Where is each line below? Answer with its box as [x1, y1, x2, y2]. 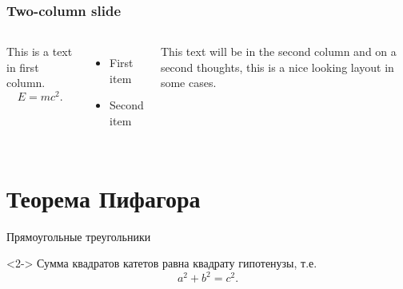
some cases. [160, 74, 217, 91]
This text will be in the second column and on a [160, 43, 397, 60]
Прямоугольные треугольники [6, 228, 151, 244]
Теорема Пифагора [6, 181, 201, 214]
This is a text [6, 43, 73, 60]
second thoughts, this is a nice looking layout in [160, 58, 394, 75]
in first [6, 58, 39, 75]
